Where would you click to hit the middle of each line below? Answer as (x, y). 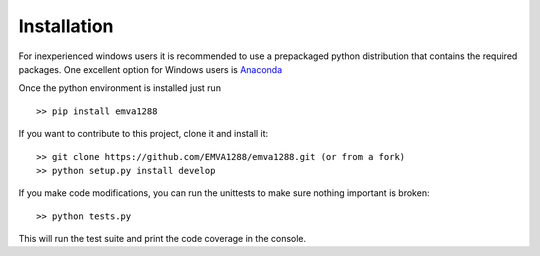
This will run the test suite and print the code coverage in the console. (162, 239)
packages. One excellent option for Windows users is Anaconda (150, 69)
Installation (66, 26)
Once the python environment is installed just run (120, 88)
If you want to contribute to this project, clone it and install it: (143, 134)
